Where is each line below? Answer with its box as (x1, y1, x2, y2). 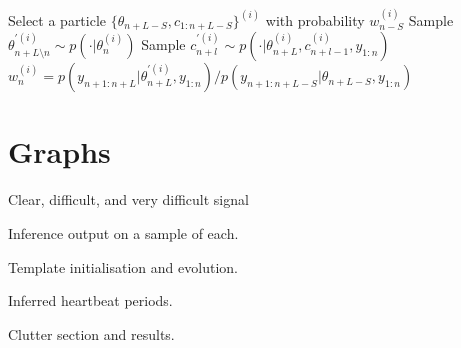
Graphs (8, 131, 111, 172)
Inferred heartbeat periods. (8, 290, 173, 311)
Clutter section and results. (8, 323, 175, 344)
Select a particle (8, 9, 107, 30)
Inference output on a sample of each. (8, 222, 239, 243)
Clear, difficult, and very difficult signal (8, 189, 249, 210)
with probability (265, 9, 365, 30)
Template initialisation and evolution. (8, 256, 238, 277)
